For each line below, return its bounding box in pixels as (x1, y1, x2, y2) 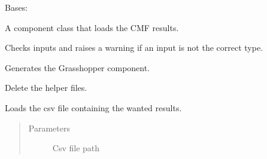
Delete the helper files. (5, 81, 87, 94)
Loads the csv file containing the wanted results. (5, 101, 182, 114)
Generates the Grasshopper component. (5, 61, 150, 74)
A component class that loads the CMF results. (5, 21, 179, 33)
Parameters (28, 121, 70, 134)
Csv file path (52, 142, 100, 154)
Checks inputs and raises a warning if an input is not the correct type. (5, 41, 263, 54)
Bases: (5, 1, 28, 13)
